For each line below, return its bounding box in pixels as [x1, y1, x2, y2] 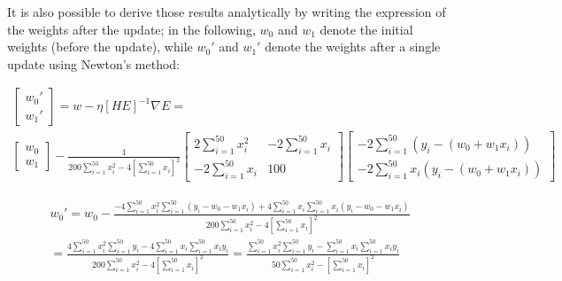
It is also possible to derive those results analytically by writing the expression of [7, 3, 446, 20]
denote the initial [319, 20, 413, 38]
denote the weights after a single [265, 37, 441, 56]
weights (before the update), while [7, 37, 193, 56]
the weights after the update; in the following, [7, 20, 256, 38]
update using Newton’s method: [7, 54, 181, 73]
